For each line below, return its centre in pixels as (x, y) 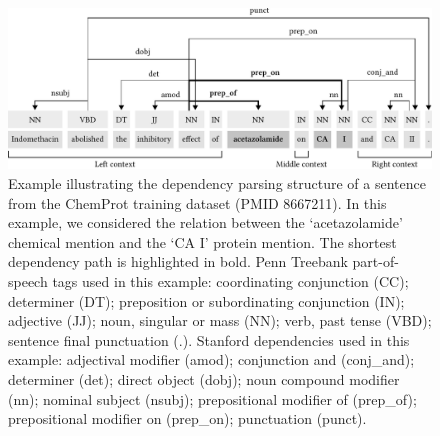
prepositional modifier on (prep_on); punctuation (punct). (187, 418)
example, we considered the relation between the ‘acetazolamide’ (205, 222)
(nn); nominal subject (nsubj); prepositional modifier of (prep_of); (212, 398)
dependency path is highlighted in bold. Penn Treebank (178, 261)
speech (28, 281)
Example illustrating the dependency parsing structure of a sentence (217, 183)
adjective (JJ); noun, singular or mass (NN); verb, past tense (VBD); (220, 320)
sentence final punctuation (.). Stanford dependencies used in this (209, 339)
